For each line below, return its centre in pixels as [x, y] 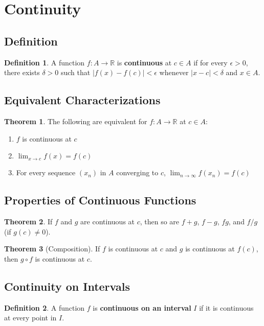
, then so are [160, 221]
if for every [211, 62]
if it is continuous [226, 307]
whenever [174, 72]
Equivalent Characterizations [82, 100]
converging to [137, 172]
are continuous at [108, 221]
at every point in [30, 318]
